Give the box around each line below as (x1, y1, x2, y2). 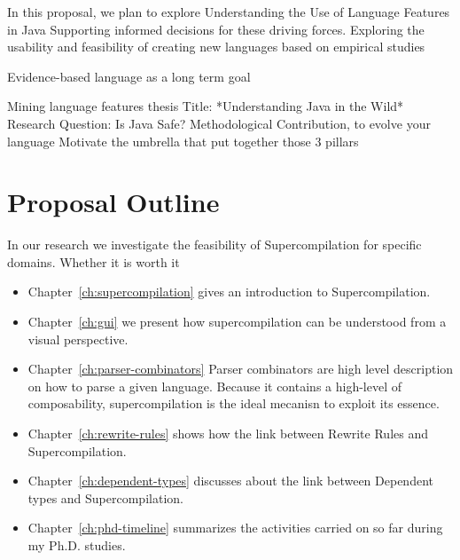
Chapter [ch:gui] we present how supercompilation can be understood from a (27, 312, 447, 331)
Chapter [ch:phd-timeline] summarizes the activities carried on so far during (27, 518, 443, 537)
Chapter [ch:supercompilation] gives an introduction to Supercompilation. (27, 282, 431, 301)
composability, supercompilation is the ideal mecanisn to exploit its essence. (27, 394, 440, 413)
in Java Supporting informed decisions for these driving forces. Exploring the (7, 20, 425, 38)
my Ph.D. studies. (27, 536, 126, 554)
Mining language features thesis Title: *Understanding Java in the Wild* (7, 97, 404, 115)
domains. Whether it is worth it (7, 252, 180, 271)
